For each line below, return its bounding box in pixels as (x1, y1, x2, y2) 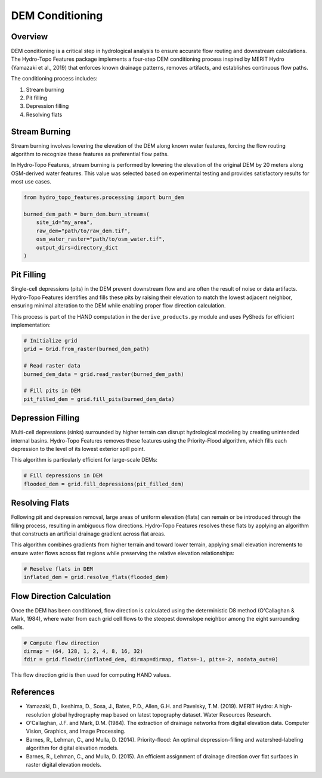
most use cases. (11, 178, 52, 185)
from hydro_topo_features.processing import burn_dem (23, 194, 184, 201)
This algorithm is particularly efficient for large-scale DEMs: (11, 456, 158, 463)
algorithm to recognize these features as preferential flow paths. (11, 151, 169, 158)
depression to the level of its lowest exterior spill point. (11, 446, 145, 453)
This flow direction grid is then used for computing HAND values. (11, 671, 171, 679)
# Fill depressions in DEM (23, 472, 103, 479)
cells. (11, 623, 24, 631)
